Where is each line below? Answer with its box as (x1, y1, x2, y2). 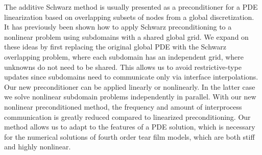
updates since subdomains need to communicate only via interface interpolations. (4, 71, 258, 82)
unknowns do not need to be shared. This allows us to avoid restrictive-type (4, 61, 242, 72)
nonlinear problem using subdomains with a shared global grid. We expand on (4, 31, 249, 42)
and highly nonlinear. (4, 141, 71, 152)
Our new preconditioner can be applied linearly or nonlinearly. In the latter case (4, 81, 255, 92)
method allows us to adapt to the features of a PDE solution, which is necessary (4, 121, 255, 132)
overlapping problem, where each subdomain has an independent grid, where (4, 51, 244, 62)
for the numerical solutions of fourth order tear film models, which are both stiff (4, 131, 255, 142)
